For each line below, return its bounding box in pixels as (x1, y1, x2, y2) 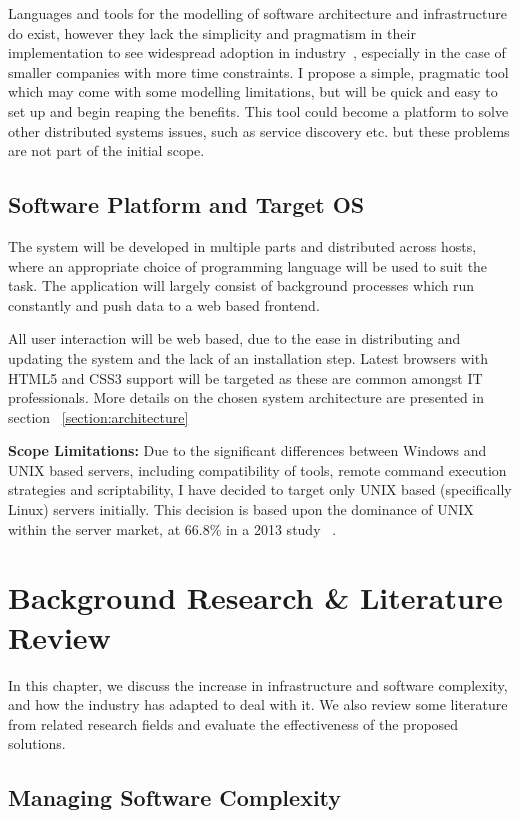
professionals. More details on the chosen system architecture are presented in (8, 387, 485, 408)
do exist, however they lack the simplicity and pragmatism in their (8, 22, 416, 43)
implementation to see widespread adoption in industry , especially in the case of (8, 42, 506, 63)
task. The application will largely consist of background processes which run (8, 275, 475, 296)
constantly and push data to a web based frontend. (8, 294, 320, 315)
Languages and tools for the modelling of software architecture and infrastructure (8, 3, 507, 23)
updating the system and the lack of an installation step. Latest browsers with (8, 347, 488, 368)
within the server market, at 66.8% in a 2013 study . (8, 518, 337, 539)
